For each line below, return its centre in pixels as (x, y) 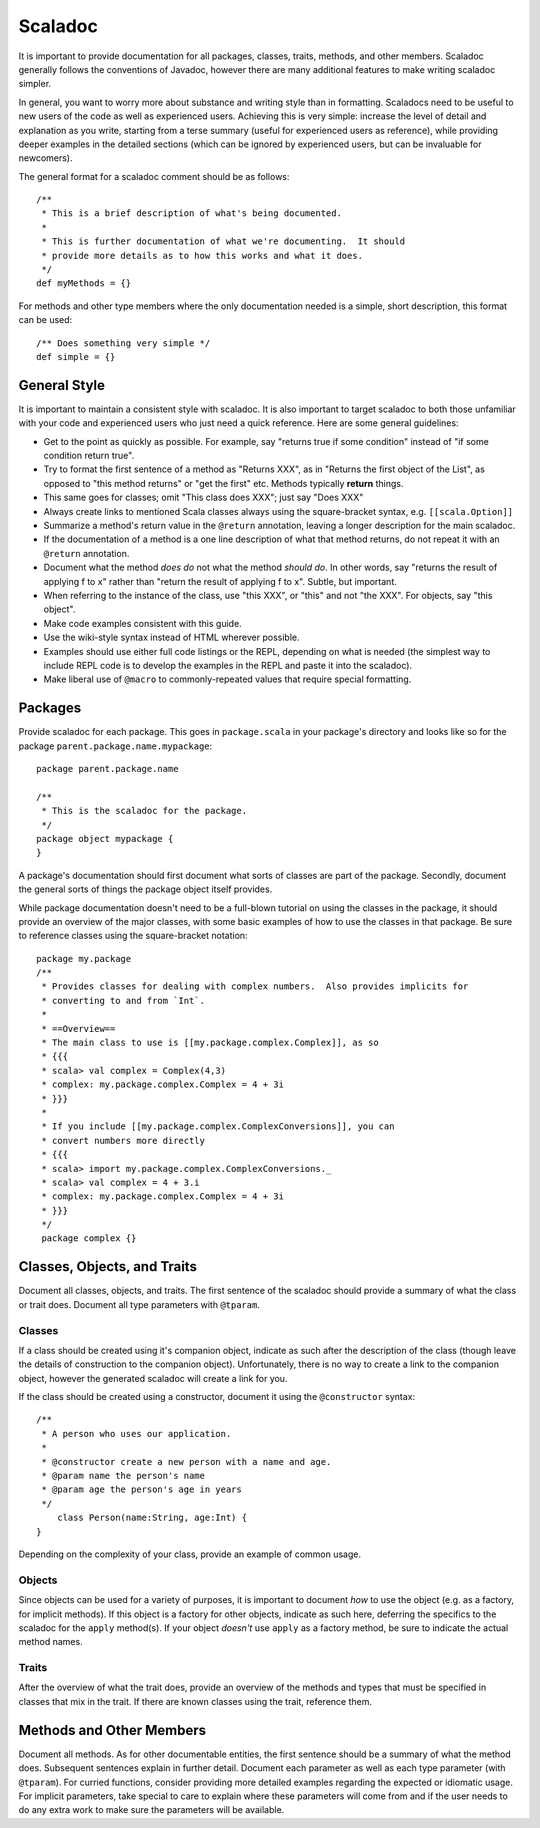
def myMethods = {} (84, 283)
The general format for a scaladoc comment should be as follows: (154, 176)
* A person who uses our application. (136, 1433)
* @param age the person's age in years (141, 1489)
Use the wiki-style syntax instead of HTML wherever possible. (171, 637)
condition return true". (89, 456)
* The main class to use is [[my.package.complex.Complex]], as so (210, 1043)
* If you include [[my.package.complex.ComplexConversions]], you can (218, 1126)
